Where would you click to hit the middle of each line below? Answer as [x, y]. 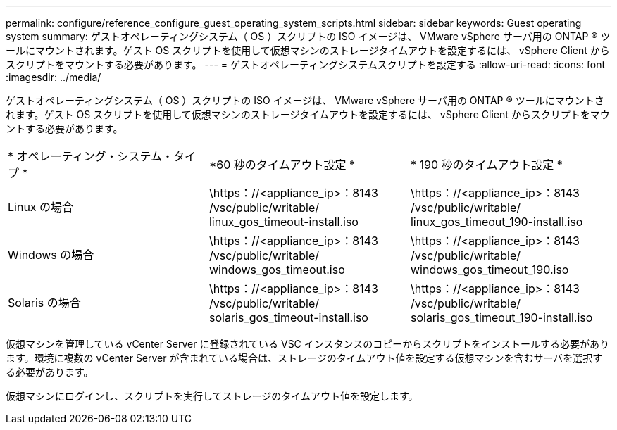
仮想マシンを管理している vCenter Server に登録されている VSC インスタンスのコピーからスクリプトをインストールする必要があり [307, 344]
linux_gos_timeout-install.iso [283, 222]
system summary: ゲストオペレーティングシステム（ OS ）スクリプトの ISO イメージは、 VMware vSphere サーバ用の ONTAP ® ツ [308, 36]
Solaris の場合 [44, 303]
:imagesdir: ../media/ [54, 77]
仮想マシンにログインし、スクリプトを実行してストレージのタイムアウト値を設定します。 [212, 396]
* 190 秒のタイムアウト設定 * [486, 165]
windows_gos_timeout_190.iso [490, 270]
